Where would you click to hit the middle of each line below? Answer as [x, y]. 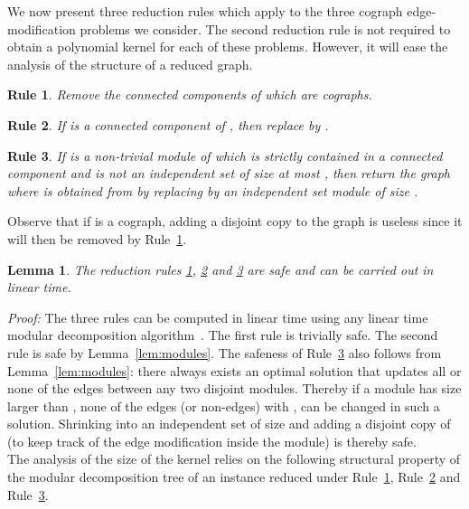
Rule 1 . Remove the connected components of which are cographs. [190, 94]
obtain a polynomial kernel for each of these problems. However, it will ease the [228, 47]
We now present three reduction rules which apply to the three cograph [205, 11]
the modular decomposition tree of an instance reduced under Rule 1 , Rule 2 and [234, 477]
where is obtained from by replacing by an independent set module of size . [213, 190]
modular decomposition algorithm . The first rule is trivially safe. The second [223, 335]
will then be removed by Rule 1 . [97, 238]
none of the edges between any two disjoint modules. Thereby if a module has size [234, 388]
